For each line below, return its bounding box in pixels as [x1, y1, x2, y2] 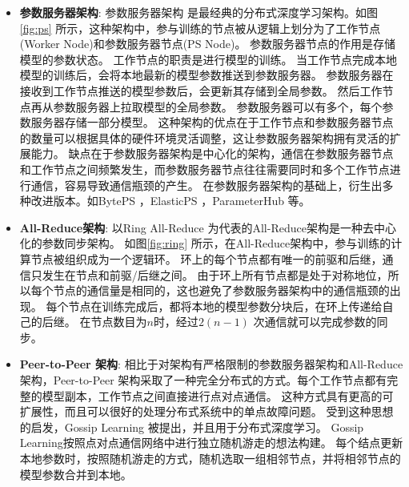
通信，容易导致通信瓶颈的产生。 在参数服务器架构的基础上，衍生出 [30, 176, 383, 193]
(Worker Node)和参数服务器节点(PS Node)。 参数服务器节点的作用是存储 [19, 35, 396, 52]
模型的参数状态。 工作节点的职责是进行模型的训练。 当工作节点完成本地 [19, 50, 398, 67]
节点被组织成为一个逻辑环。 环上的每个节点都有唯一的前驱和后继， [30, 250, 383, 267]
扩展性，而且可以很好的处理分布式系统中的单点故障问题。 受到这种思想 [19, 403, 394, 420]
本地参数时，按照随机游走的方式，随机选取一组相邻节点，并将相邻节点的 [19, 450, 401, 467]
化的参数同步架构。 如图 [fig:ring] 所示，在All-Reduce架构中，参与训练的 [19, 235, 391, 252]
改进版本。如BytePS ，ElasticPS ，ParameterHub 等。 [30, 192, 311, 209]
